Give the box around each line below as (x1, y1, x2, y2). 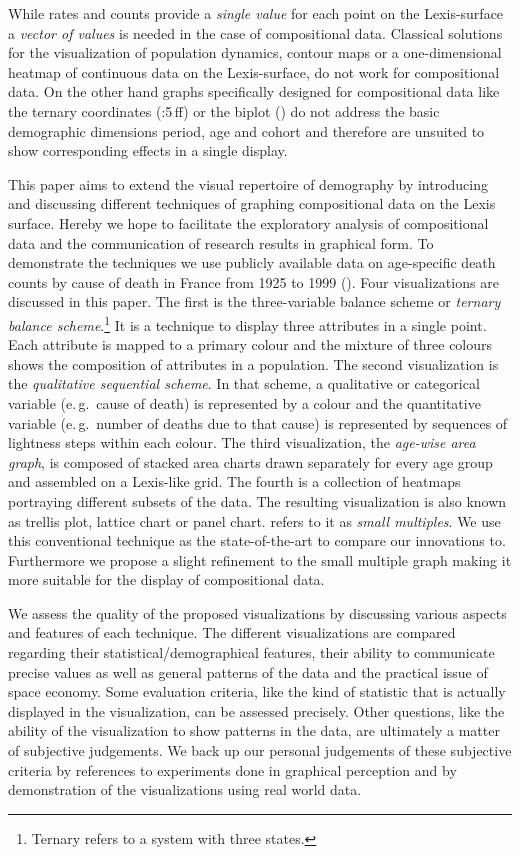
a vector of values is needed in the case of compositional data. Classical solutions (8, 22, 503, 43)
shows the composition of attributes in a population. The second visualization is (8, 353, 499, 374)
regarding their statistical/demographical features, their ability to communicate (8, 642, 495, 663)
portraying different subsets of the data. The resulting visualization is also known (8, 490, 507, 511)
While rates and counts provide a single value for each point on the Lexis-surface (8, 3, 504, 23)
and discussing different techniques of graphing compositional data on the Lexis (8, 193, 496, 214)
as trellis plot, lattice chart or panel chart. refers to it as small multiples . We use (8, 510, 501, 531)
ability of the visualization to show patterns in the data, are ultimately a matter (8, 720, 500, 741)
